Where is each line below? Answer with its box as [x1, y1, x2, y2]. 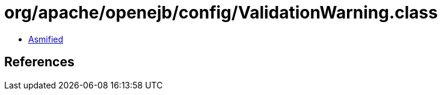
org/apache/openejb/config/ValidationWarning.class [4, 2, 438, 23]
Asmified [28, 33, 64, 44]
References [4, 54, 75, 70]
